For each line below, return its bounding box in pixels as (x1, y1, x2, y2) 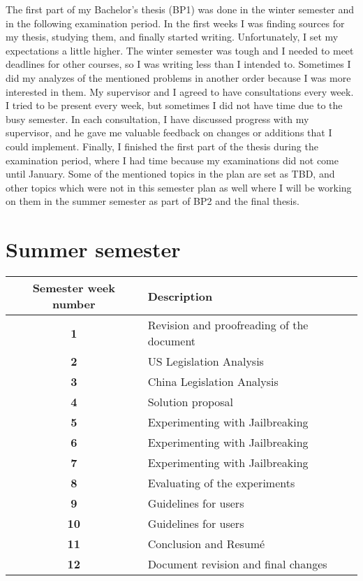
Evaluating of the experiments (147, 475, 295, 492)
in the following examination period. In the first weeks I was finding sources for (6, 15, 345, 30)
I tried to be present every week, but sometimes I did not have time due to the (6, 98, 343, 113)
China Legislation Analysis (147, 373, 279, 390)
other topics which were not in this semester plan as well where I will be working (6, 180, 352, 194)
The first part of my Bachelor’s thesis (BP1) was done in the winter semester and (6, 2, 355, 16)
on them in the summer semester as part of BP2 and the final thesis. (6, 194, 299, 208)
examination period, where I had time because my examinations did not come (6, 152, 339, 167)
